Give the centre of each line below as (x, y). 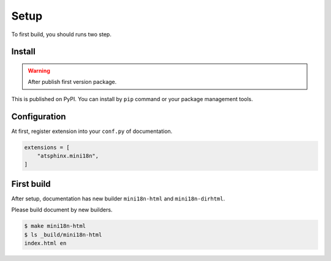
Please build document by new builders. (62, 210)
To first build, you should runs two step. (61, 34)
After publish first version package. (72, 82)
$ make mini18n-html (55, 226)
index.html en (45, 243)
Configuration (39, 116)
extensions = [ (47, 147)
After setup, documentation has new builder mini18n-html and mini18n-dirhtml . (118, 199)
